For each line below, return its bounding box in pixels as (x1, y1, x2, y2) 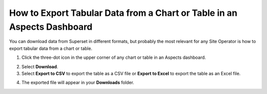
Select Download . (21, 63, 58, 69)
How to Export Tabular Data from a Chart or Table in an (9, 7, 237, 18)
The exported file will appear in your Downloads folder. (21, 80, 134, 86)
